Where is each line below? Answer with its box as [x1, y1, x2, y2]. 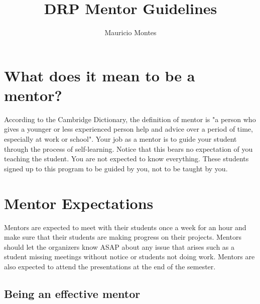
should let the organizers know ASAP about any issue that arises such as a [4, 241, 235, 252]
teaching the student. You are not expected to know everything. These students [4, 153, 249, 164]
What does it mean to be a [4, 65, 195, 85]
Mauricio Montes [104, 27, 157, 38]
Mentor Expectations [4, 192, 154, 213]
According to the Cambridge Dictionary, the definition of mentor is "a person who [4, 114, 256, 124]
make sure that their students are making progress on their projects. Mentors [4, 232, 241, 242]
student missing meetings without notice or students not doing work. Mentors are [4, 251, 255, 262]
